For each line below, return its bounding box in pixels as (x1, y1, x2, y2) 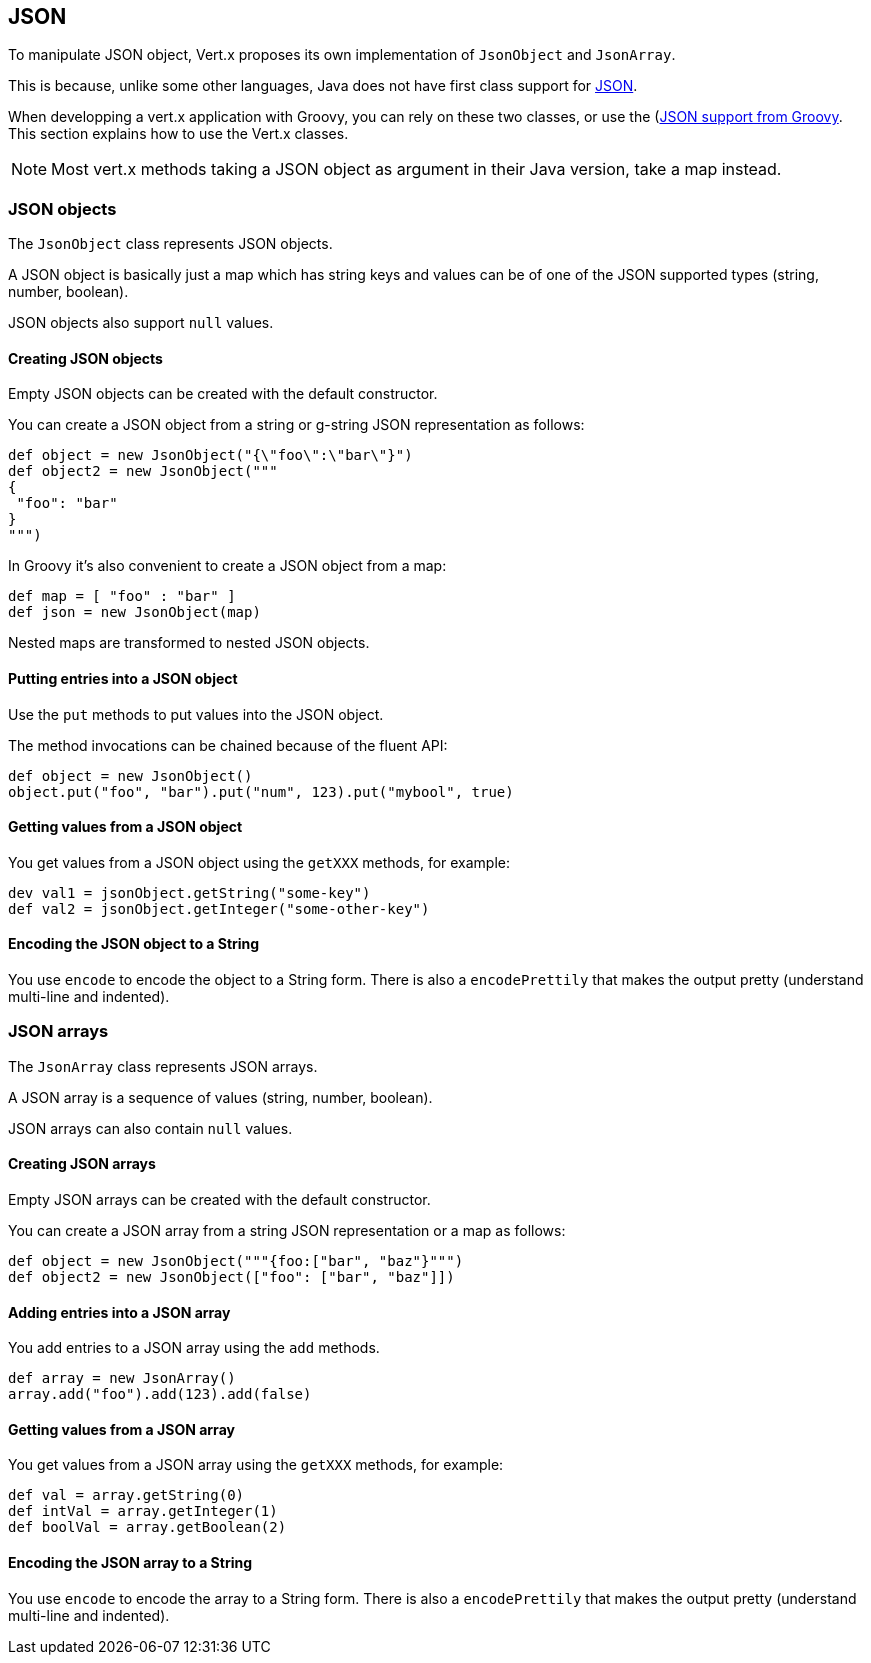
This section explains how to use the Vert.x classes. (8, 125, 349, 143)
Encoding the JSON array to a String (8, 1554, 253, 1572)
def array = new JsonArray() (8, 1370, 236, 1387)
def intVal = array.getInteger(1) (8, 1503, 278, 1520)
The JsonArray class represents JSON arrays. (8, 1057, 318, 1075)
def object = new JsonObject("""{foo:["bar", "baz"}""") (8, 1253, 464, 1270)
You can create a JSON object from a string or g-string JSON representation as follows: (8, 416, 585, 434)
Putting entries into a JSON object (8, 670, 238, 687)
